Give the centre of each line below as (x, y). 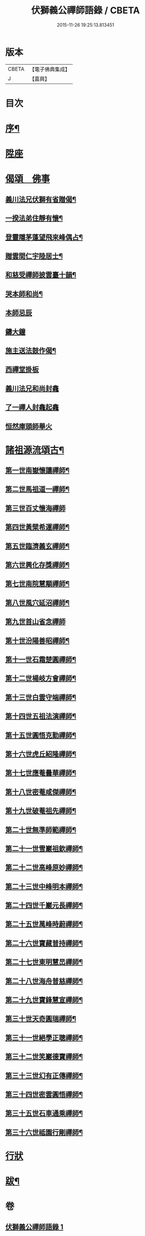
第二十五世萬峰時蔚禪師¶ (44, 924)
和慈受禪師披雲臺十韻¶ (41, 275)
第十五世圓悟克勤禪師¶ (41, 735)
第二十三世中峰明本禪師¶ (44, 886)
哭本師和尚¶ (24, 294)
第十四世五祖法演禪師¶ (41, 716)
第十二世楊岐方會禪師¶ (41, 678)
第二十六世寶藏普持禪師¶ (44, 943)
